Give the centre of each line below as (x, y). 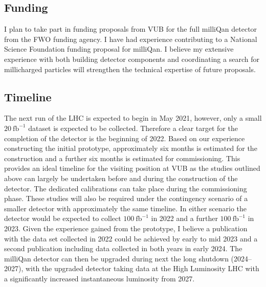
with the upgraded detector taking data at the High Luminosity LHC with (142, 268)
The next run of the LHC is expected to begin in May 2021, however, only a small (133, 118)
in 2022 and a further (184, 218)
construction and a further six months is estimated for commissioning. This (122, 158)
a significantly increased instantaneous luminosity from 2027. (99, 278)
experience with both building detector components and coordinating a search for (132, 59)
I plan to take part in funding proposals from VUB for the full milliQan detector (131, 29)
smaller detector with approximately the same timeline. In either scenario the (126, 208)
